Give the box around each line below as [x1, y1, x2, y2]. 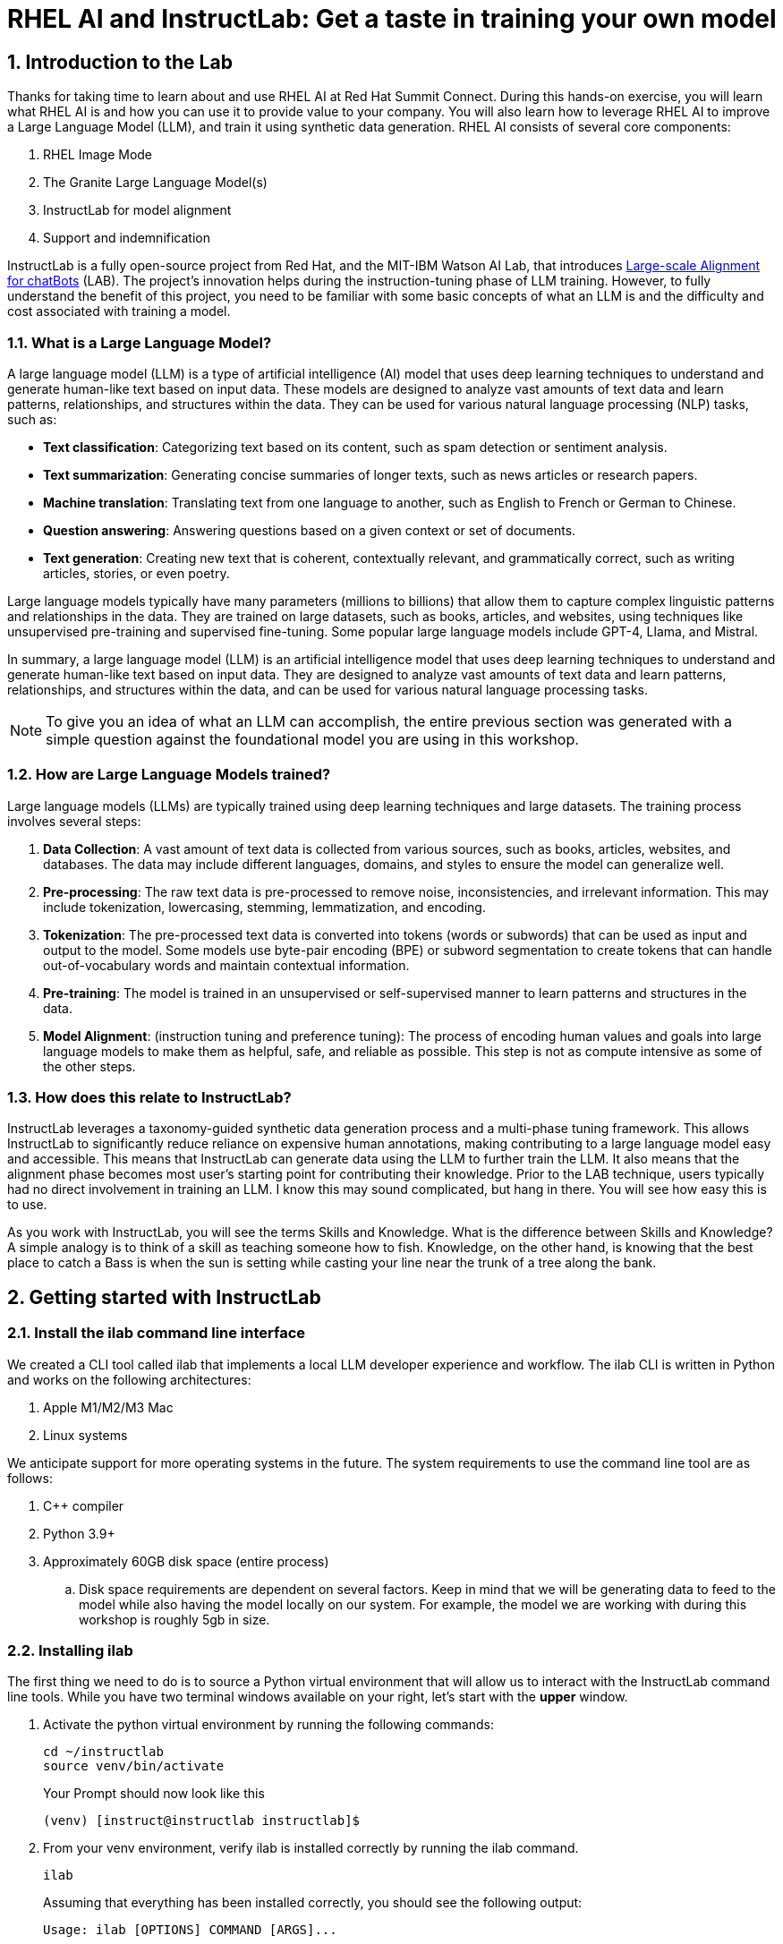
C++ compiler [43, 1497, 124, 1513]
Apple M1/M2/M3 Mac [43, 1399, 174, 1415]
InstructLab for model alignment [43, 202, 232, 218]
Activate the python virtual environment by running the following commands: [43, 1717, 494, 1733]
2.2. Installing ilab [7, 1641, 133, 1660]
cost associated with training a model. [7, 303, 231, 320]
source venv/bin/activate [43, 1759, 225, 1774]
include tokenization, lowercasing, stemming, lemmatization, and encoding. [43, 899, 486, 915]
